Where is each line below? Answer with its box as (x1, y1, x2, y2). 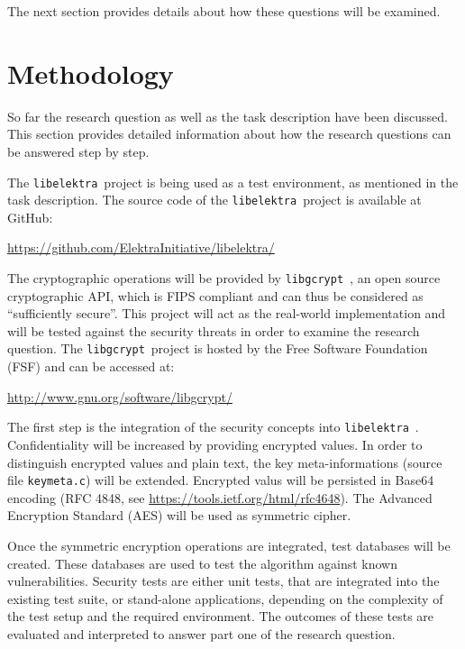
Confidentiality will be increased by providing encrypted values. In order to (7, 434, 423, 453)
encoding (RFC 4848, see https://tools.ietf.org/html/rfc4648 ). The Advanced (7, 488, 433, 507)
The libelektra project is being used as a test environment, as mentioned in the (7, 172, 459, 191)
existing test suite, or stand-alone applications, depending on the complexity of (7, 589, 443, 608)
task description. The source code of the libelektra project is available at (7, 190, 422, 209)
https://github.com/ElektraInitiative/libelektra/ (7, 238, 275, 257)
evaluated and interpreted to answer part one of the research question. (7, 624, 396, 643)
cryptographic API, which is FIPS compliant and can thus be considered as (7, 286, 424, 305)
